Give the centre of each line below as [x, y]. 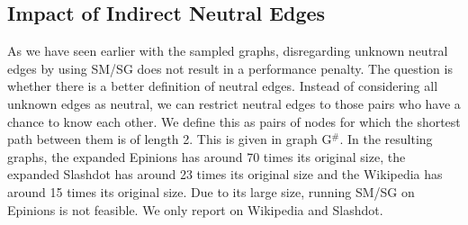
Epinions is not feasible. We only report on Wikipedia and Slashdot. [195, 209]
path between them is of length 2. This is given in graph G [170, 139]
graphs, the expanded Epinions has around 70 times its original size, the [207, 156]
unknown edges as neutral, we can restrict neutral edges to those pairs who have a [234, 103]
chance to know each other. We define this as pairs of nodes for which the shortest [234, 121]
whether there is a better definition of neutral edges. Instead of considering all [223, 86]
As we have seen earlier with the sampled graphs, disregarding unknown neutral [228, 51]
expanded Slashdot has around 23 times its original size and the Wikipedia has [225, 174]
